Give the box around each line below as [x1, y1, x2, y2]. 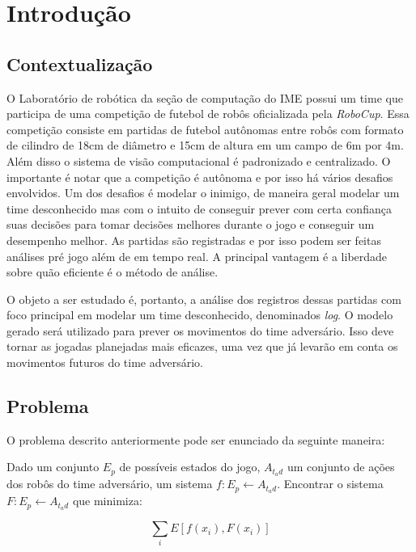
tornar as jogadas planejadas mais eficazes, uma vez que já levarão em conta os [6, 338, 398, 355]
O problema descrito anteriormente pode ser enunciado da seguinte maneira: [6, 431, 385, 448]
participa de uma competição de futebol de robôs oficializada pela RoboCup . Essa [6, 105, 410, 122]
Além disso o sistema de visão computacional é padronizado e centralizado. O [6, 152, 391, 169]
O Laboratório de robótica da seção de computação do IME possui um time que [6, 89, 403, 106]
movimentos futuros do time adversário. [6, 354, 204, 371]
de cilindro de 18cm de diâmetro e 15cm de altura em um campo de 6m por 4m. [6, 137, 404, 154]
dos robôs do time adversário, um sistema [6, 475, 213, 492]
